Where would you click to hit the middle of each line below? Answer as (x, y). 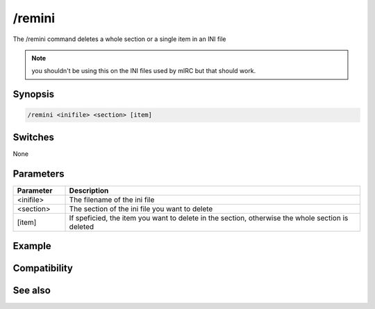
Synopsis (34, 94)
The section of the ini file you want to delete (141, 209)
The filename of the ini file (112, 200)
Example (32, 246)
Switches (34, 137)
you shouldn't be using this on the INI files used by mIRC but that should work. (144, 71)
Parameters (39, 174)
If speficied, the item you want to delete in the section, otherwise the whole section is (209, 218)
